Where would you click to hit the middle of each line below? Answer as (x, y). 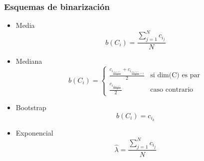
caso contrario (172, 90)
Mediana (29, 61)
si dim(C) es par (175, 76)
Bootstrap (31, 107)
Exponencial (34, 132)
